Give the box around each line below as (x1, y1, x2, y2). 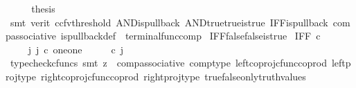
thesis (31, 1, 55, 15)
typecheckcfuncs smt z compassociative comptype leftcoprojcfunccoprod (10, 55, 327, 70)
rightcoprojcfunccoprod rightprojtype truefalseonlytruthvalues (41, 69, 306, 83)
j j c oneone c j (28, 42, 123, 56)
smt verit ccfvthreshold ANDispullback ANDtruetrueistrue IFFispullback (10, 15, 328, 29)
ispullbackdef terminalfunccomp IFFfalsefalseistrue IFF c (60, 28, 321, 43)
